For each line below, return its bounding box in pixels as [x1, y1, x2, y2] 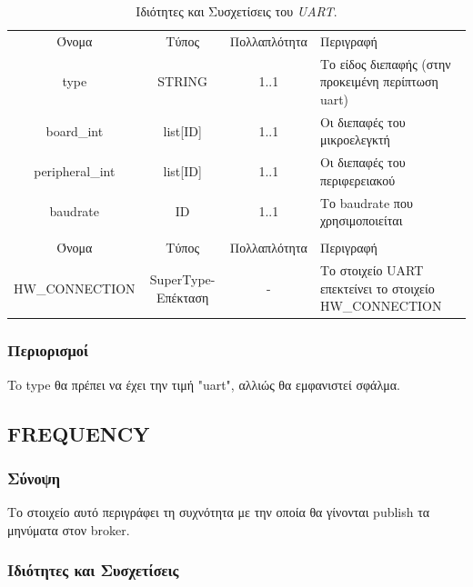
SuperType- [149, 269, 216, 288]
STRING [157, 72, 208, 91]
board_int [45, 121, 104, 140]
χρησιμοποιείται [319, 211, 403, 230]
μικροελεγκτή [319, 130, 390, 149]
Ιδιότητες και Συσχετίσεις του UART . [136, 2, 337, 20]
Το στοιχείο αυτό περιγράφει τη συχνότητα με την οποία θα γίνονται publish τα [7, 502, 430, 522]
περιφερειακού [319, 170, 396, 189]
